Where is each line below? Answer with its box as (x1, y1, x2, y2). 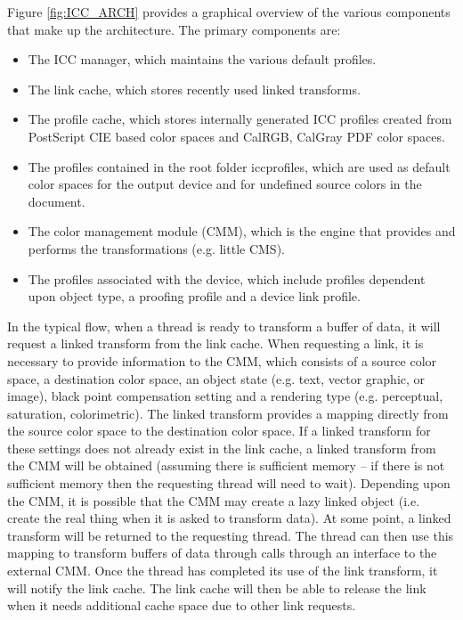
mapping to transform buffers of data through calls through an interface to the (7, 543, 437, 562)
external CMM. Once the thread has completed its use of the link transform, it (7, 561, 438, 580)
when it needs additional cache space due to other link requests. (7, 596, 356, 615)
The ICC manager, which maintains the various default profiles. (28, 50, 377, 69)
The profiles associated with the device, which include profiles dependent (28, 269, 426, 288)
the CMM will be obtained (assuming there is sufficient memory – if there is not (7, 456, 445, 475)
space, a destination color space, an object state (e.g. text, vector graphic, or (7, 369, 426, 387)
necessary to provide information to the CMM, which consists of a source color (7, 351, 437, 370)
